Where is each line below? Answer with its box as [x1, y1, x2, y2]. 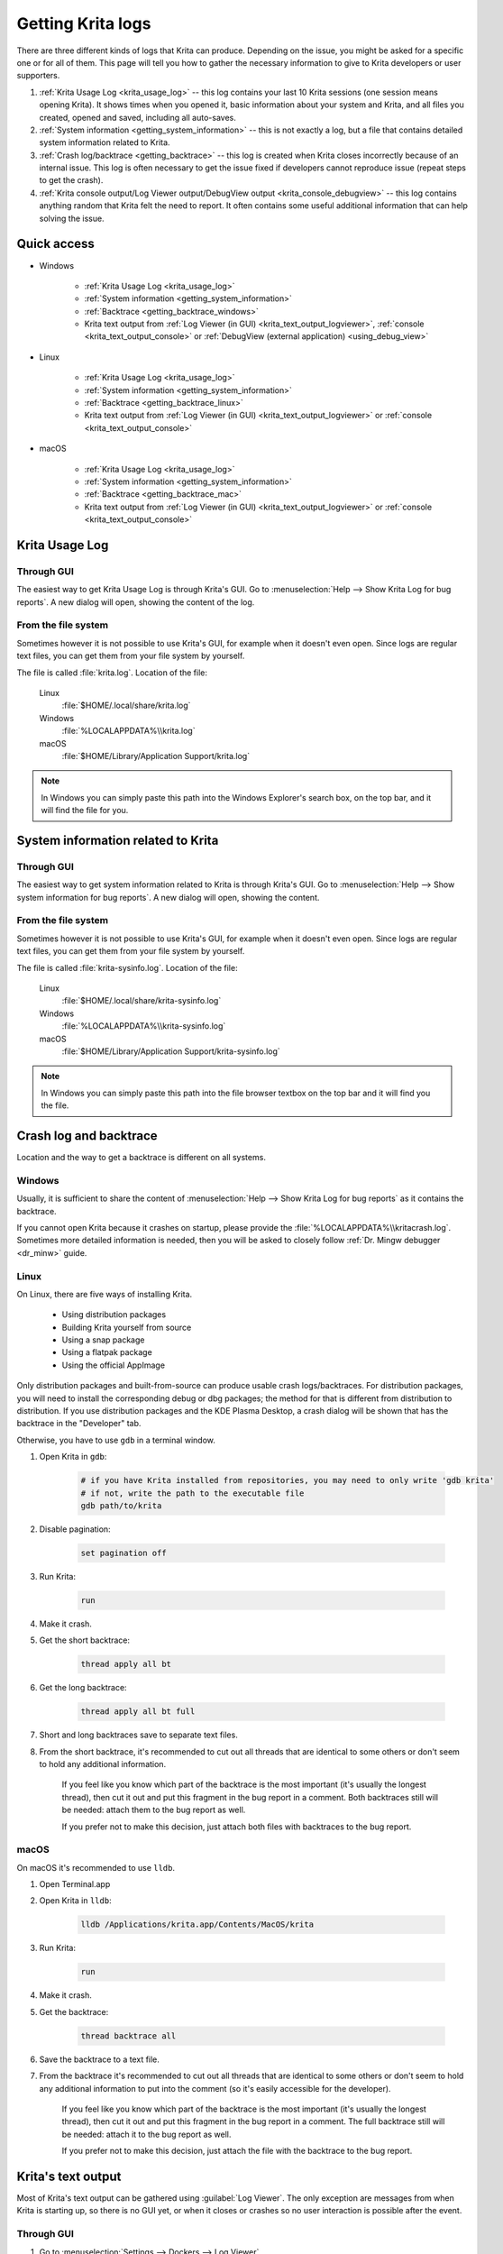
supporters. [16, 70, 60, 81]
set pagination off [80, 1547, 167, 1558]
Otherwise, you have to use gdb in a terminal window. [16, 1434, 215, 1445]
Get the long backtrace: [39, 1682, 127, 1693]
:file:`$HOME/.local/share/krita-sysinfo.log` [61, 995, 222, 1006]
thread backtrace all [80, 2030, 177, 2041]
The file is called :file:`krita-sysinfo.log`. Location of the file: [16, 962, 238, 973]
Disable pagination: [39, 1524, 112, 1535]
